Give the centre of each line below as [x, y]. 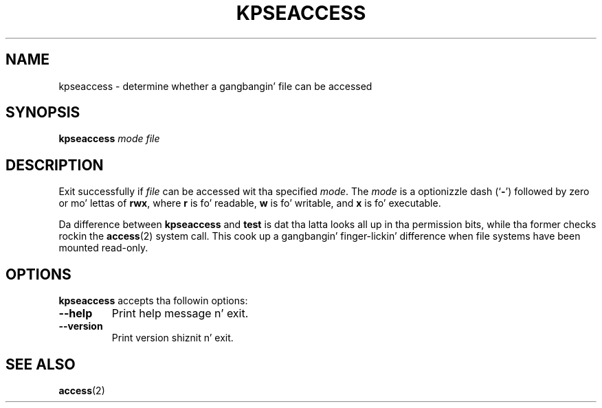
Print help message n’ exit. [180, 314]
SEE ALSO [41, 364]
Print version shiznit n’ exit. [172, 338]
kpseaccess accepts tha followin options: [153, 301]
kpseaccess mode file [109, 139]
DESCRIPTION [55, 165]
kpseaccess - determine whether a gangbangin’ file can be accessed [215, 86]
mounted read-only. [103, 248]
